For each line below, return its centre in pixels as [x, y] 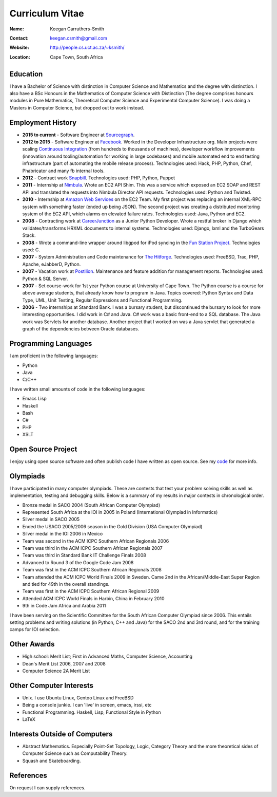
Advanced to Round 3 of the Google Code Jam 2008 [78, 562]
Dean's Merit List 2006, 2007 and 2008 [64, 663]
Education [26, 74]
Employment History [43, 123]
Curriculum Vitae [47, 13]
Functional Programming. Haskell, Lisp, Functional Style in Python [92, 712]
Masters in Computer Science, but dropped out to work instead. [77, 107]
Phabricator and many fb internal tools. [64, 171]
